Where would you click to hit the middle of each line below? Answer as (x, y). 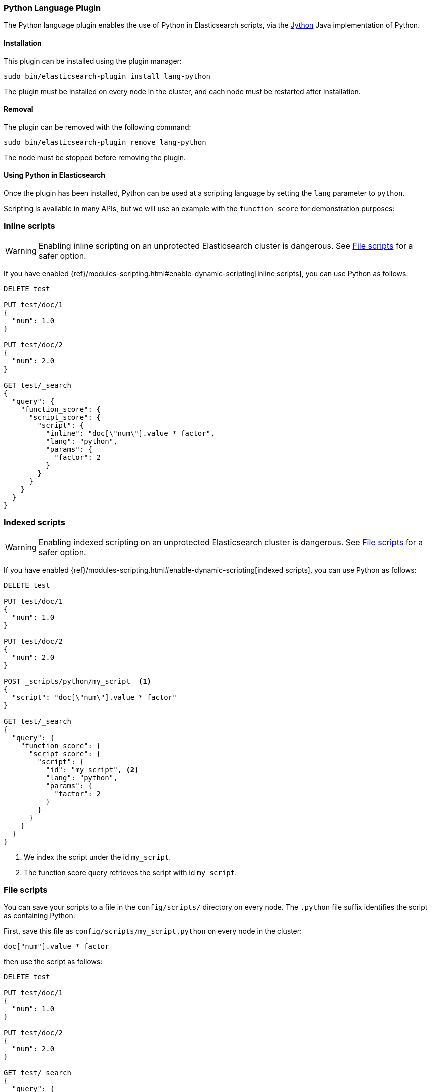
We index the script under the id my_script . (98, 857)
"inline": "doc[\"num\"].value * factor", (130, 433)
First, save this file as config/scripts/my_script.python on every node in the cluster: (153, 931)
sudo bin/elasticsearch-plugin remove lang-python (105, 142)
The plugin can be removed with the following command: (98, 127)
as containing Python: (40, 916)
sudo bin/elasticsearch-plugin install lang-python (107, 76)
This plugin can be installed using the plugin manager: (93, 61)
